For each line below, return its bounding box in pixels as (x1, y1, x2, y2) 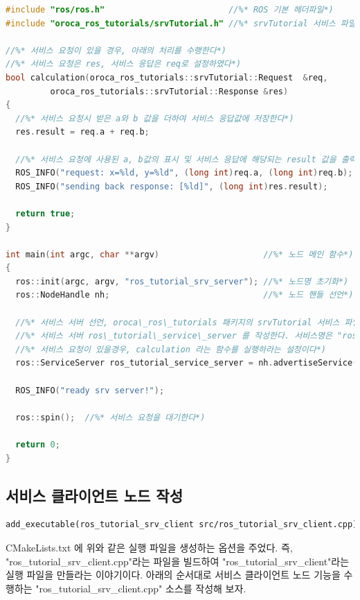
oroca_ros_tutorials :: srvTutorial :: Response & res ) (50, 86, 289, 96)
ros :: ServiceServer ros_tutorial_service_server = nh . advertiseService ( (15, 358, 358, 368)
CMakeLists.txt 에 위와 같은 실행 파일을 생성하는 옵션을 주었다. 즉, (6, 540, 293, 554)
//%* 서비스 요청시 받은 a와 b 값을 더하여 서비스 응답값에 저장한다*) (15, 113, 294, 123)
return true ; (15, 208, 75, 218)
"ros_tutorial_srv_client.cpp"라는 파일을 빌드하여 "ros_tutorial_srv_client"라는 (6, 554, 350, 568)
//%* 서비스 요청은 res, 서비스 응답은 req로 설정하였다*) (6, 59, 242, 69)
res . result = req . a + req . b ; (15, 127, 150, 137)
